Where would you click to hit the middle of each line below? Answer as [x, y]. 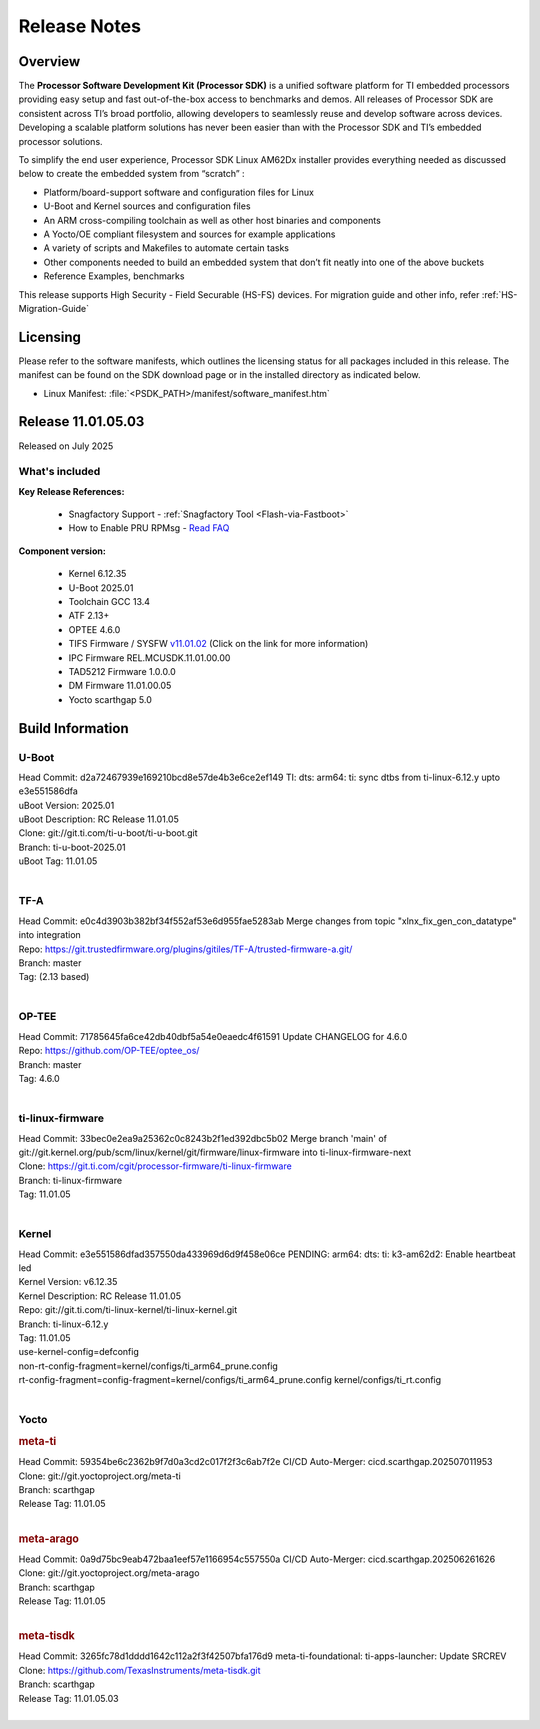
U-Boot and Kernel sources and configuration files [147, 206]
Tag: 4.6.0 [39, 1079]
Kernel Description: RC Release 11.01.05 [100, 1296]
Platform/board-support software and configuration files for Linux [179, 192]
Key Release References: [71, 491]
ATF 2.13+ [89, 616]
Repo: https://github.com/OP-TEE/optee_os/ [109, 1051]
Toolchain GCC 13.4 [109, 601]
